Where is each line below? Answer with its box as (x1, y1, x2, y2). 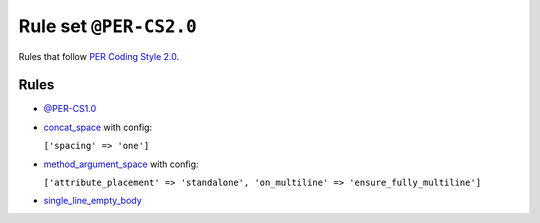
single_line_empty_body (43, 195, 142, 207)
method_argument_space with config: (43, 158, 199, 170)
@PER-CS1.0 (43, 103, 97, 115)
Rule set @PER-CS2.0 (18, 15, 197, 37)
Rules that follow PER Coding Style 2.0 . (18, 50, 180, 62)
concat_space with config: (43, 121, 153, 133)
